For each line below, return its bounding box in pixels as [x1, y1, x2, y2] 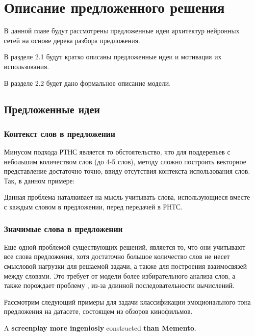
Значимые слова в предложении [4, 222, 123, 234]
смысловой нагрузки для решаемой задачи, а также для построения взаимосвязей [4, 261, 247, 271]
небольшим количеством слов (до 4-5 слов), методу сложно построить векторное [4, 156, 246, 166]
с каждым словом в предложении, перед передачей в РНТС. [4, 202, 183, 212]
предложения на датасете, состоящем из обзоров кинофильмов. [4, 306, 193, 316]
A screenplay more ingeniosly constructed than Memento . [4, 323, 196, 333]
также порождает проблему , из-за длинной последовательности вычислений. [4, 280, 235, 290]
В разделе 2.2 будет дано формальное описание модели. [4, 78, 171, 88]
